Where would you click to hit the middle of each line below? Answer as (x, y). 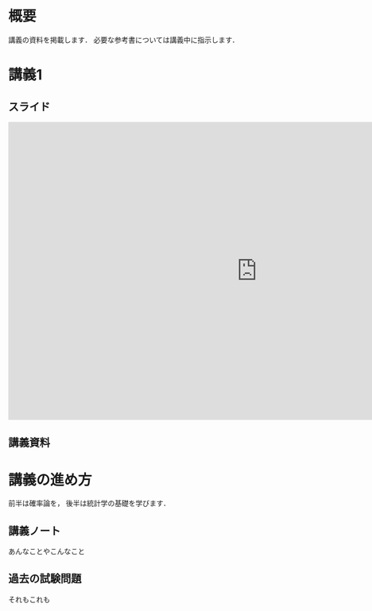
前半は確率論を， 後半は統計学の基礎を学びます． (89, 503)
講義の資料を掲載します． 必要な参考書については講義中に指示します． (124, 40)
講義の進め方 (50, 480)
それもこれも (29, 599)
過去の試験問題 (45, 579)
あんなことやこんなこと (46, 551)
